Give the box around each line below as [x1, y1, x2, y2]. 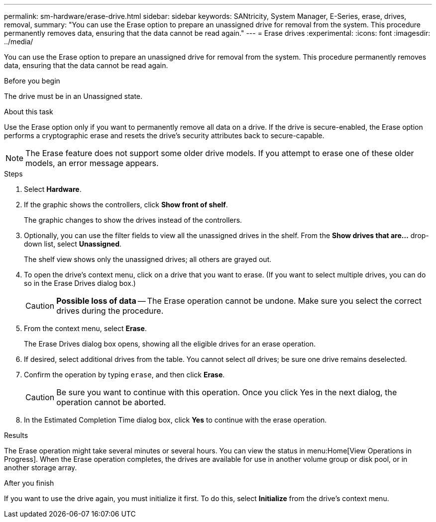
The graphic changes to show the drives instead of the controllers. [24, 216, 242, 224]
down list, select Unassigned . [24, 240, 122, 248]
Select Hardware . [24, 185, 82, 193]
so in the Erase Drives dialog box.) [24, 279, 136, 287]
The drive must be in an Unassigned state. [4, 92, 143, 100]
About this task [4, 107, 53, 116]
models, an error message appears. [25, 158, 159, 168]
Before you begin [4, 77, 60, 85]
